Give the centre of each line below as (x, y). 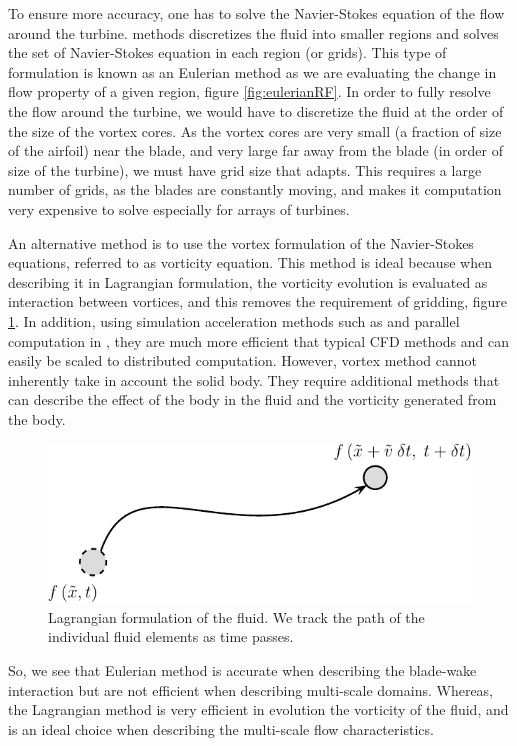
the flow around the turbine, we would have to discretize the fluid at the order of (256, 110)
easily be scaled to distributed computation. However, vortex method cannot (242, 360)
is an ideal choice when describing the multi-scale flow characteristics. (221, 728)
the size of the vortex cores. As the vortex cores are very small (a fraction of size (255, 130)
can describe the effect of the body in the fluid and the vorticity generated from (252, 399)
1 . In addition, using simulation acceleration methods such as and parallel (234, 320)
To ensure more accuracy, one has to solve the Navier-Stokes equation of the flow (256, 13)
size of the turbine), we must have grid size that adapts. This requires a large (245, 169)
